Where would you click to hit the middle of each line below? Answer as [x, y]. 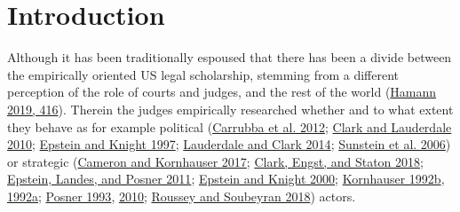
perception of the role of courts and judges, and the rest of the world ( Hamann [222, 92]
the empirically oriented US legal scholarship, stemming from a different [203, 74]
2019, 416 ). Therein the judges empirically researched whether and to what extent [230, 109]
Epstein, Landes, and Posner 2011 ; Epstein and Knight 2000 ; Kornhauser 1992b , [226, 179]
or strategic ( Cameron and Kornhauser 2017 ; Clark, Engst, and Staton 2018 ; [215, 161]
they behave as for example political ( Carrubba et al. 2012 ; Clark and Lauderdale [230, 126]
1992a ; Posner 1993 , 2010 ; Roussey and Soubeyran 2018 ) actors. [182, 196]
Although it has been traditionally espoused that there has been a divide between [230, 57]
